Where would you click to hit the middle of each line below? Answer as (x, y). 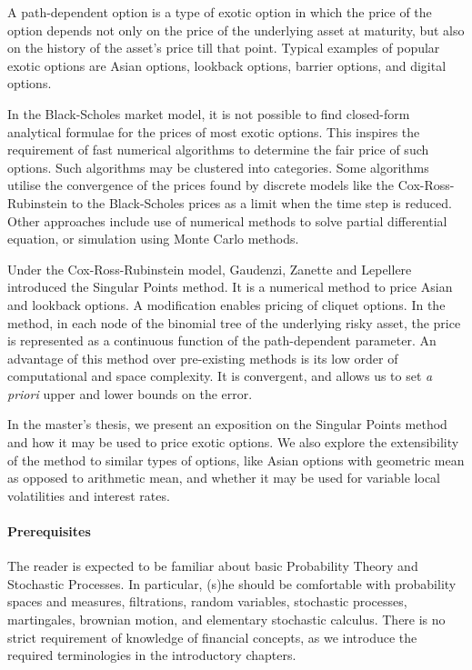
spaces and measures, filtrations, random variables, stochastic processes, (207, 601)
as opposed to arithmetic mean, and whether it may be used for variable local (224, 478)
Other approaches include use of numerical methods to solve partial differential (227, 220)
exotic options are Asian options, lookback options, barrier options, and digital (227, 65)
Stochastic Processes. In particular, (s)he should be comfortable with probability (232, 583)
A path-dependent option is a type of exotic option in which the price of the (220, 12)
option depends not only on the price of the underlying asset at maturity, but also (236, 30)
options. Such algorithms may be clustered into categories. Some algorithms (218, 167)
